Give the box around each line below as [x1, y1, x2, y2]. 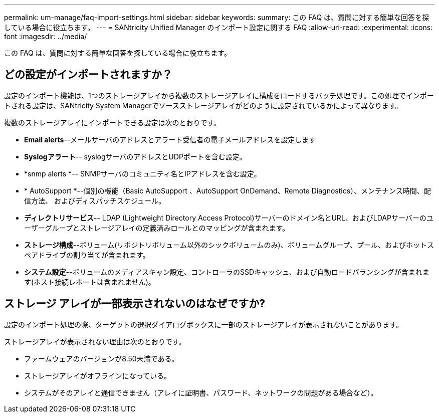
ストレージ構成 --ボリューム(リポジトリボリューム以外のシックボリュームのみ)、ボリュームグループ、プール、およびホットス [24, 240, 434, 249]
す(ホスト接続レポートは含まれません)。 [24, 277, 155, 286]
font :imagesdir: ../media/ [4, 32, 87, 41]
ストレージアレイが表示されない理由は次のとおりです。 [4, 337, 186, 346]
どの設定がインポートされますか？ [4, 68, 172, 81]
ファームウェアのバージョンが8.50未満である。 [24, 354, 179, 363]
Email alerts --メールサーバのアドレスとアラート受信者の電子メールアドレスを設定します [24, 135, 316, 144]
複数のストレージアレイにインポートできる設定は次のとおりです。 [4, 118, 221, 127]
